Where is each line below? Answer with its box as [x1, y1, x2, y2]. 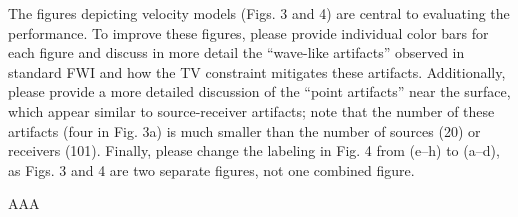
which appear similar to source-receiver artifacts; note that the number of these [8, 100, 495, 121]
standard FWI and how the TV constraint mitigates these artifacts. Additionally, [8, 61, 506, 82]
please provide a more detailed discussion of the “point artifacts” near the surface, [8, 81, 511, 102]
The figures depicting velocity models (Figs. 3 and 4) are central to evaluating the [8, 3, 510, 23]
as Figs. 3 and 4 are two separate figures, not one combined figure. [8, 159, 415, 180]
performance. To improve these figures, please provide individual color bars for [8, 22, 489, 43]
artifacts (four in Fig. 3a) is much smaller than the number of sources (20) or [8, 120, 481, 141]
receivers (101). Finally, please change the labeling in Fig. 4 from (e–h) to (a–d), [8, 140, 500, 161]
